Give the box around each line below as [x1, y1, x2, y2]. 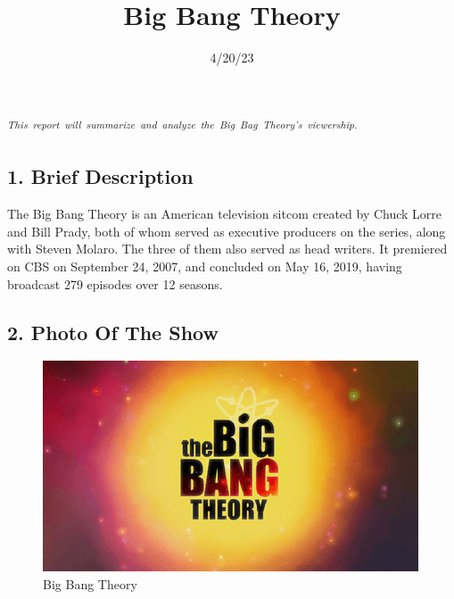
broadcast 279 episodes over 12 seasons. [7, 274, 223, 293]
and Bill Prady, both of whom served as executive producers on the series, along [7, 221, 446, 240]
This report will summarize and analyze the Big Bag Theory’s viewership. [7, 116, 358, 131]
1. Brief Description [7, 162, 194, 190]
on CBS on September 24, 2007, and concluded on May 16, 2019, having [7, 256, 402, 275]
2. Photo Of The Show [7, 318, 219, 345]
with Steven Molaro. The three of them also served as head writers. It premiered [7, 239, 448, 258]
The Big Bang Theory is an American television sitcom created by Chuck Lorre [7, 204, 442, 223]
